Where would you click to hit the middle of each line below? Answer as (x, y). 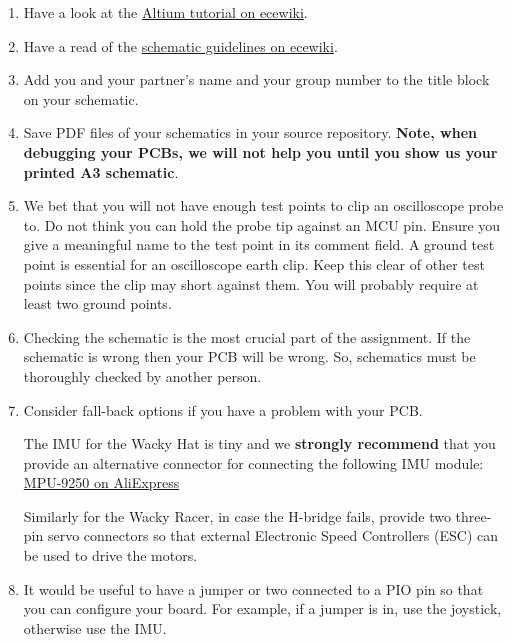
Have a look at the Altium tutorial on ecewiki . (165, 12)
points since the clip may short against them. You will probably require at (251, 283)
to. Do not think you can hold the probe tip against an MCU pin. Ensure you (262, 224)
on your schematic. (81, 98)
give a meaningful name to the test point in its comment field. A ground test (259, 244)
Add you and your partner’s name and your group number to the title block (256, 79)
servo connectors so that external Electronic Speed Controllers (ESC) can (273, 535)
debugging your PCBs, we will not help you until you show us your (260, 151)
